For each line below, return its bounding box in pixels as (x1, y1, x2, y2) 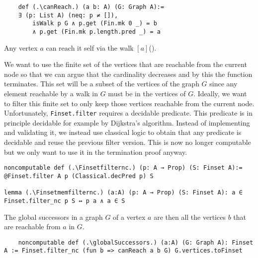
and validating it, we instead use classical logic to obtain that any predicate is (4, 127, 242, 137)
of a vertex (113, 211, 146, 222)
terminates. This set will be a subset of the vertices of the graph (4, 78, 199, 89)
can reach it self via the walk (46, 42, 134, 53)
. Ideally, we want (193, 88, 247, 98)
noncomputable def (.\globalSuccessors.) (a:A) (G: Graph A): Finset (18, 239, 254, 246)
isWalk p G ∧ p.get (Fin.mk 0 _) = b (32, 20, 157, 27)
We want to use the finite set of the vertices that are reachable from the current (4, 59, 247, 69)
